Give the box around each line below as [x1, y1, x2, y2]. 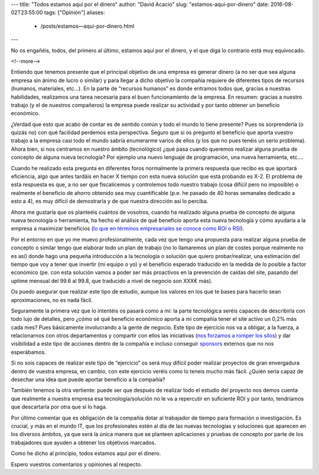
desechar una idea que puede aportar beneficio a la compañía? [11, 376, 165, 383]
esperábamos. [11, 349, 47, 356]
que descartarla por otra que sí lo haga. [11, 404, 108, 411]
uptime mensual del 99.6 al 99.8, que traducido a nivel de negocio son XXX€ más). [11, 277, 213, 284]
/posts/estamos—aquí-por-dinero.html [40, 22, 135, 30]
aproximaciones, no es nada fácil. [11, 296, 93, 304]
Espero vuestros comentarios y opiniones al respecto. [11, 461, 142, 468]
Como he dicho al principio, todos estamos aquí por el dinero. [11, 450, 161, 457]
